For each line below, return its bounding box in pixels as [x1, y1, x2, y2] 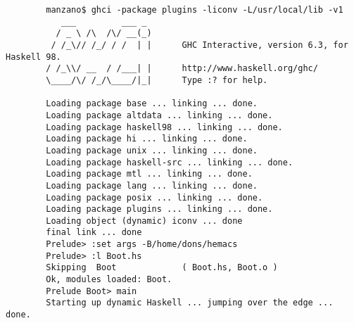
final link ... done [46, 227, 142, 238]
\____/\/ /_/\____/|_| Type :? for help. [46, 75, 268, 85]
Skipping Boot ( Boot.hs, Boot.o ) [46, 262, 278, 273]
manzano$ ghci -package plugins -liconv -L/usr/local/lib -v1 [46, 5, 343, 15]
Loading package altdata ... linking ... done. [46, 110, 273, 120]
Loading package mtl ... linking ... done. [46, 169, 253, 179]
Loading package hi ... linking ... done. [46, 134, 248, 144]
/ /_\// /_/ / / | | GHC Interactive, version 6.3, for [51, 39, 348, 50]
